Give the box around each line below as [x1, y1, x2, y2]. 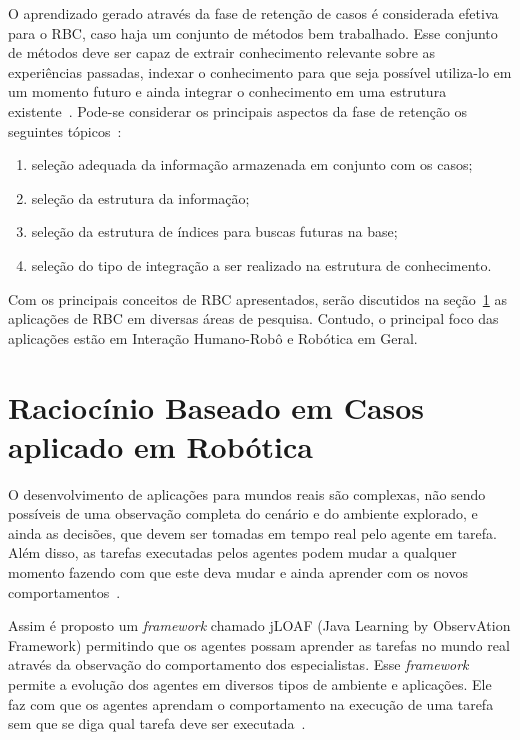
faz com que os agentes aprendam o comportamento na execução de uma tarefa [8, 693, 494, 714]
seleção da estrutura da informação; [31, 187, 250, 208]
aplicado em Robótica [8, 425, 313, 466]
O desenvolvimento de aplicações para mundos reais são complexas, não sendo [8, 483, 486, 504]
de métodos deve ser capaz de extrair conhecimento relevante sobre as [8, 42, 436, 63]
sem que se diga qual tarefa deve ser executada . [8, 713, 306, 734]
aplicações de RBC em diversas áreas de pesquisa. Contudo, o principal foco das [8, 308, 499, 329]
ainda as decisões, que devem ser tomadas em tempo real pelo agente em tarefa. [8, 522, 497, 543]
